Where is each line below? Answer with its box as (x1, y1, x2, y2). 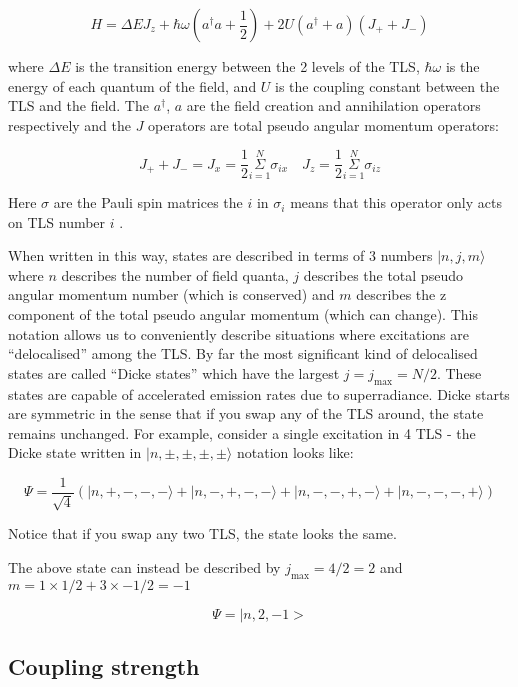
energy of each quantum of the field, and (8, 75, 257, 96)
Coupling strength (8, 651, 200, 682)
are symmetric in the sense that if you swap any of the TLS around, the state (8, 403, 484, 424)
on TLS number (8, 211, 106, 232)
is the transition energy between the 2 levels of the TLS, (75, 56, 420, 76)
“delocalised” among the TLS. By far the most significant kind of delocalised (8, 343, 478, 364)
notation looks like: (236, 442, 354, 463)
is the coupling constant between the (275, 75, 500, 96)
